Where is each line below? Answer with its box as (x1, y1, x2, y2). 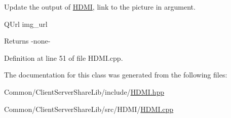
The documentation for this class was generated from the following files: (4, 69, 227, 80)
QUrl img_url (4, 18, 48, 29)
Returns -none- (4, 35, 51, 46)
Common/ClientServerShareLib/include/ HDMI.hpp (4, 86, 164, 97)
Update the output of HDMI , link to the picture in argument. (4, 2, 196, 12)
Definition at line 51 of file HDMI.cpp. (4, 52, 123, 63)
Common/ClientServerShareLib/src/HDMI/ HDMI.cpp (4, 103, 174, 114)
